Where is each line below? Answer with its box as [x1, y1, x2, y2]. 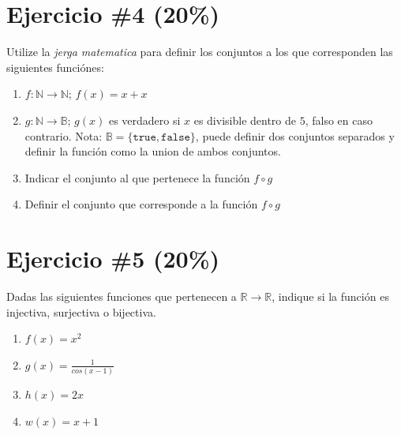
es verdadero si [108, 111, 181, 128]
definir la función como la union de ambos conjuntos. [24, 143, 281, 159]
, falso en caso [305, 111, 373, 128]
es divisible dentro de [193, 111, 296, 128]
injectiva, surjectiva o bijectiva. [6, 303, 156, 320]
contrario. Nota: [24, 127, 103, 144]
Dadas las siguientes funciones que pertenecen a [6, 288, 237, 304]
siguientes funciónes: [6, 58, 104, 75]
